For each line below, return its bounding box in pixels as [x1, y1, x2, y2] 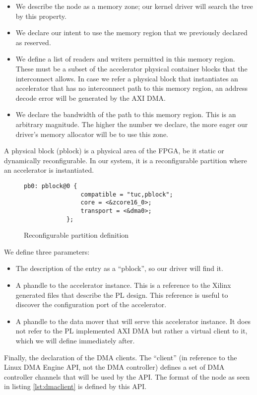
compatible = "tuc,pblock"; [80, 191, 173, 198]
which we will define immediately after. [15, 335, 135, 345]
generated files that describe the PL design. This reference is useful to [15, 289, 228, 300]
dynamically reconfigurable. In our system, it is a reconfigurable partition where [4, 155, 247, 165]
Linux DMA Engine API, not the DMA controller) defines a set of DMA [4, 362, 225, 372]
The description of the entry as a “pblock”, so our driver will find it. [15, 263, 223, 273]
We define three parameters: [4, 246, 90, 257]
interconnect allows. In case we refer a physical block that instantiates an [15, 73, 238, 83]
